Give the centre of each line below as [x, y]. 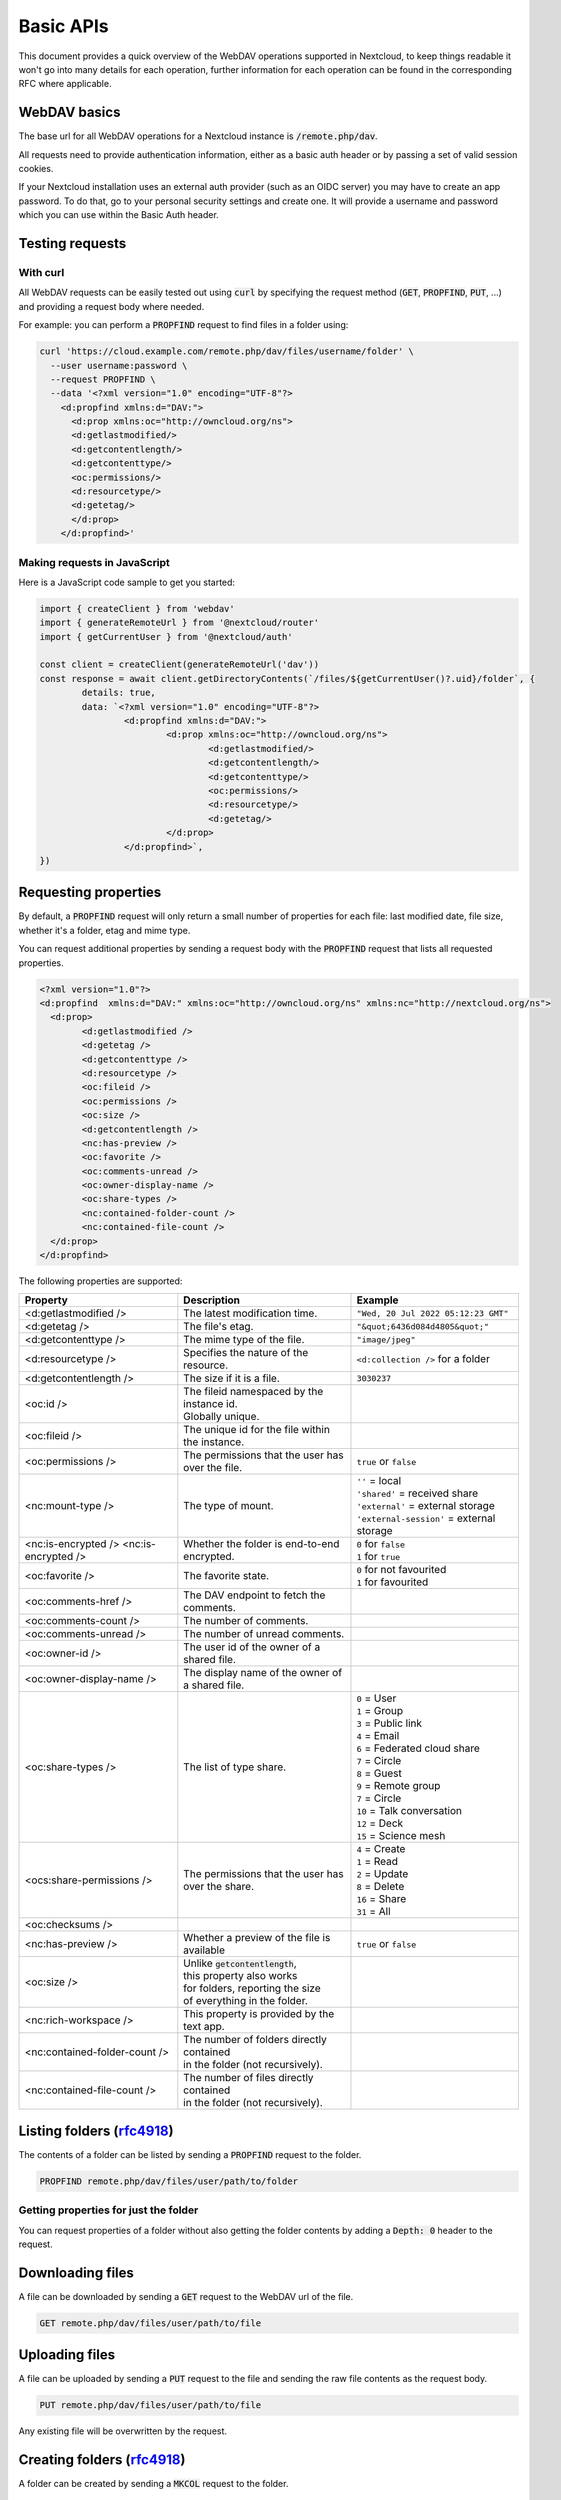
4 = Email [378, 1736]
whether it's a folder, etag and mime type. [104, 930]
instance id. [211, 1404]
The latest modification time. [250, 1313]
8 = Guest [379, 1773]
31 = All [373, 1912]
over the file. [213, 1468]
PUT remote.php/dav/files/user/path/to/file [150, 2405]
